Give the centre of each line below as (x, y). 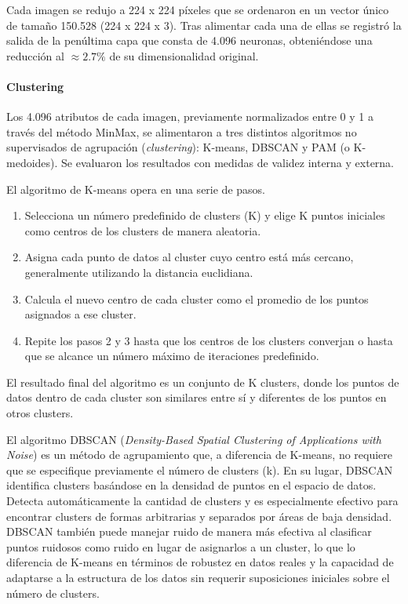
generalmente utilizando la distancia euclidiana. (139, 272)
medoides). (32, 162)
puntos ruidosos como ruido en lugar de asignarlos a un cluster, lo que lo (181, 546)
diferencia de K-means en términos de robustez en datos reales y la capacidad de (200, 562)
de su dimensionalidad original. (184, 55)
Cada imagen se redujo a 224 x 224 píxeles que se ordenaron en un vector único (198, 9)
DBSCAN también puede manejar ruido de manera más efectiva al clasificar (189, 531)
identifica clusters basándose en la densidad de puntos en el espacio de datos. (191, 485)
